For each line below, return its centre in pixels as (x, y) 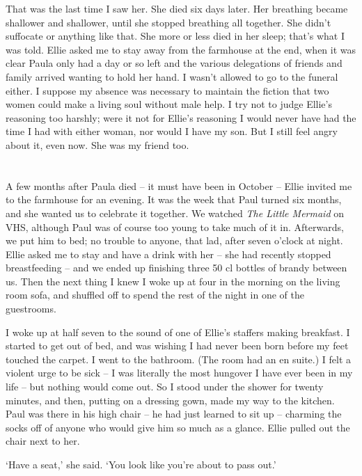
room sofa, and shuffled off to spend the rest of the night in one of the (155, 295)
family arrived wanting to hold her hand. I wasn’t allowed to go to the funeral (172, 76)
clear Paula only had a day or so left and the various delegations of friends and (174, 63)
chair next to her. (43, 441)
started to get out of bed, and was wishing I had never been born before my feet (177, 346)
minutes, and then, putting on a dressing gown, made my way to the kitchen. (170, 400)
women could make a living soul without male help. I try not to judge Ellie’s (169, 104)
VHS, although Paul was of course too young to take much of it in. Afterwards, (175, 227)
